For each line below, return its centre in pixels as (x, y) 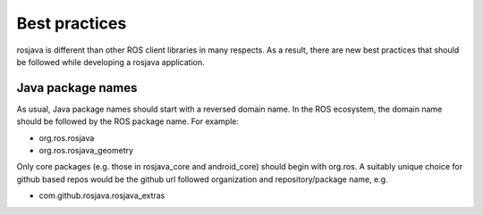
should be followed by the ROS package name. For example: (127, 121)
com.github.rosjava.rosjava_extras (102, 195)
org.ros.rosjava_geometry (86, 151)
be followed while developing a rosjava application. (110, 62)
